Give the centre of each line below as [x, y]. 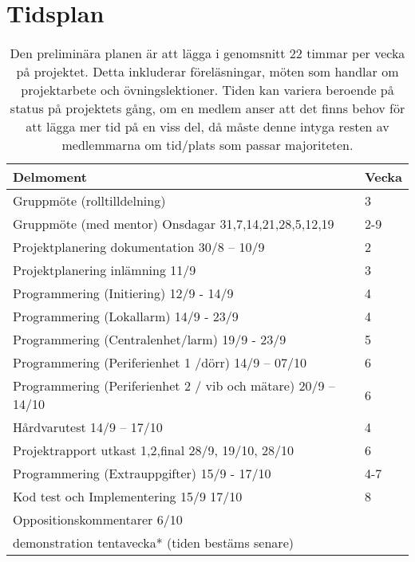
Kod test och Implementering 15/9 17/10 [128, 497]
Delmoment [50, 177]
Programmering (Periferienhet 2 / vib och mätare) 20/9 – [174, 386]
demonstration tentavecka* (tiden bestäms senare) [153, 543]
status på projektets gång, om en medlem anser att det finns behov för [207, 108]
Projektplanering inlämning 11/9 [105, 270]
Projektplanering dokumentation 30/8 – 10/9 [139, 247]
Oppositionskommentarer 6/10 [98, 520]
